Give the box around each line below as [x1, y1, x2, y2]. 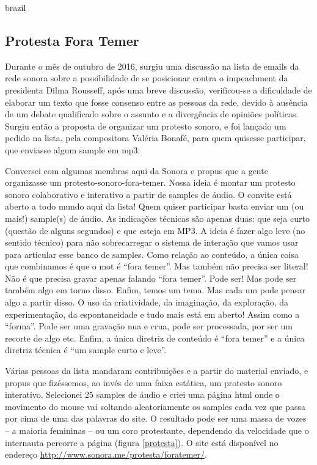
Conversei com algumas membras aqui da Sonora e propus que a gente [5, 164, 268, 177]
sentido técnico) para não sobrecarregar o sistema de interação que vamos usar [5, 236, 299, 249]
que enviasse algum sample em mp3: [5, 143, 140, 156]
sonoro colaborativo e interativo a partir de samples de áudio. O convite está [5, 188, 292, 200]
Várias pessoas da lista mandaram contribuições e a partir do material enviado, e [5, 364, 308, 377]
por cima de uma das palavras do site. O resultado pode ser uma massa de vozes [5, 412, 307, 425]
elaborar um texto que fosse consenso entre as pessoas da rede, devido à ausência [5, 95, 308, 108]
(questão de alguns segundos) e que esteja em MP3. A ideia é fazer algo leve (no [5, 224, 305, 236]
